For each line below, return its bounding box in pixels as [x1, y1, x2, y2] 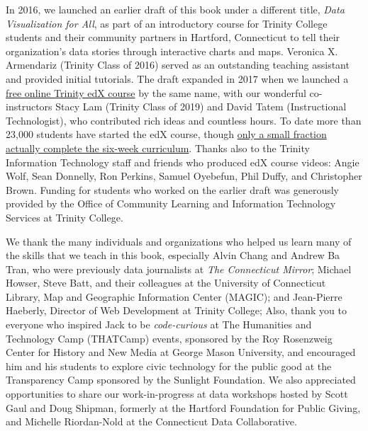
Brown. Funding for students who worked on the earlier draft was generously [6, 182, 339, 197]
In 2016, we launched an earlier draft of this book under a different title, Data [6, 2, 345, 16]
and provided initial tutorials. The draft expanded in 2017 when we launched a [6, 71, 349, 86]
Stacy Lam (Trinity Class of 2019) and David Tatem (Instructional [55, 99, 347, 114]
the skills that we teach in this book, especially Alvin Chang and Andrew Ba [6, 248, 340, 263]
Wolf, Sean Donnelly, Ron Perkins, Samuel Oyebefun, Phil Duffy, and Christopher [6, 168, 362, 183]
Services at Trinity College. [6, 209, 123, 224]
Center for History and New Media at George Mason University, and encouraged [6, 345, 356, 360]
